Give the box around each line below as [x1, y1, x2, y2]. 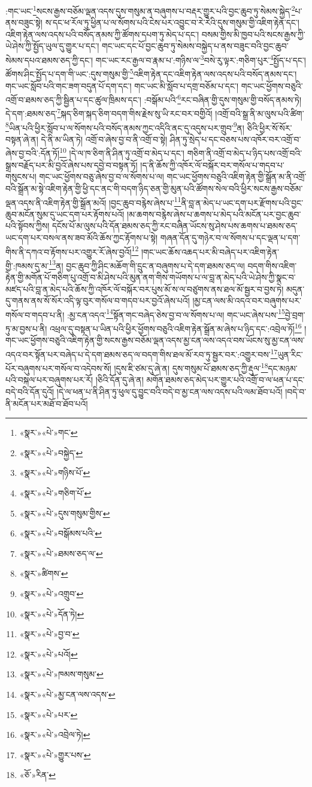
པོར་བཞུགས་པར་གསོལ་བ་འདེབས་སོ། [5, 361, 111, 374]
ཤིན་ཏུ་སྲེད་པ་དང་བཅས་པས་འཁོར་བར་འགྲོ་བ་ [169, 132, 301, 145]
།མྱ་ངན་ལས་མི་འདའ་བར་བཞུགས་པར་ [192, 294, 301, 307]
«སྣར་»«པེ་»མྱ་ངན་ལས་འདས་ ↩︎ [19, 688, 116, 700]
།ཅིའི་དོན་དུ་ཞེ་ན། [95, 373, 144, 386]
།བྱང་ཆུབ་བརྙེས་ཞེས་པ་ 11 [108, 194, 181, 209]
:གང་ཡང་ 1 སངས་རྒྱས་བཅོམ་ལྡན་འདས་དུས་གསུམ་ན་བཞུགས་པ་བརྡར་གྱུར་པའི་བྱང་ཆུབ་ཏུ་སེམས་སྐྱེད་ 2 [5, 3, 295, 17]
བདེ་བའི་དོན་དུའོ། [5, 385, 54, 397]
